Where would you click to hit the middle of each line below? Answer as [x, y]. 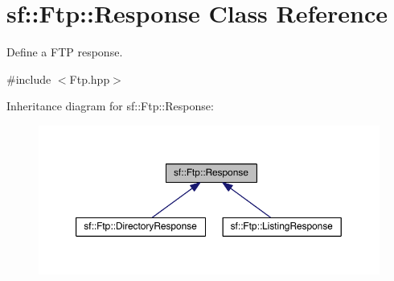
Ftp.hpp [90, 79]
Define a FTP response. [65, 52]
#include [29, 79]
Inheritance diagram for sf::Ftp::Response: [110, 106]
